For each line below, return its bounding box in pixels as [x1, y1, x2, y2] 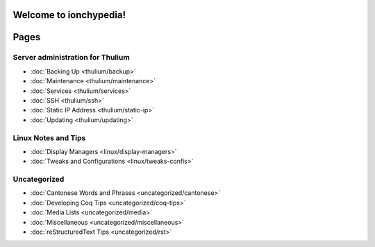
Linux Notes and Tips [12, 133, 86, 142]
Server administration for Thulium [12, 53, 130, 62]
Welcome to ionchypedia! [12, 9, 126, 21]
